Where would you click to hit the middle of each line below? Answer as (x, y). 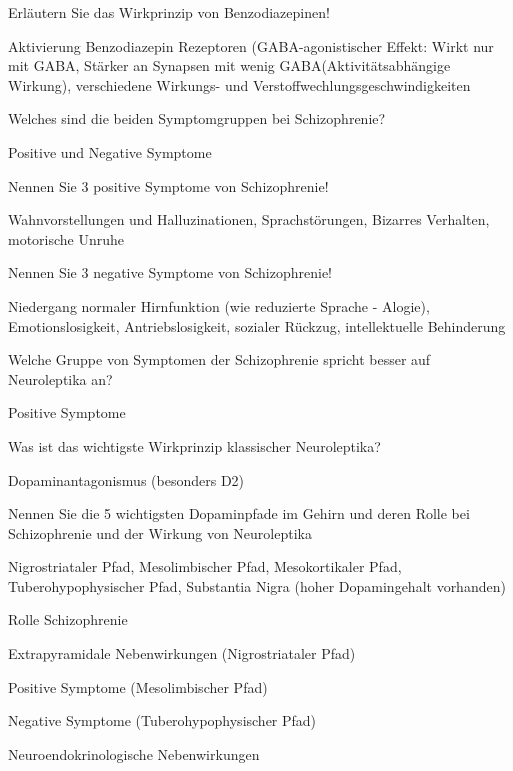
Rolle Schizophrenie (68, 619)
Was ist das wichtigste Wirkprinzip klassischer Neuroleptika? (194, 445)
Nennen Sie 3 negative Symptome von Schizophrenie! (170, 272)
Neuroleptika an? (60, 378)
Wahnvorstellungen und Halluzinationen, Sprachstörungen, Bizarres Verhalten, (249, 219)
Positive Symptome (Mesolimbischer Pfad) (138, 686)
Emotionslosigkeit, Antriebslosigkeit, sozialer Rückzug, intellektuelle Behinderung (257, 325)
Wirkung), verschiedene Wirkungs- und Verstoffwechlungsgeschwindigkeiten (239, 84)
